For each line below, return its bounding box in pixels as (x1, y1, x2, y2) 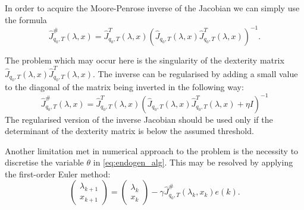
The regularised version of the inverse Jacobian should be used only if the (5, 113, 273, 125)
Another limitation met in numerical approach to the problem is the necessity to (5, 144, 299, 157)
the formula (5, 13, 47, 26)
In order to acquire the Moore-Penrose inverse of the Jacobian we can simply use (5, 2, 300, 14)
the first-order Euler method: (5, 167, 111, 180)
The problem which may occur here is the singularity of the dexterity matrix (5, 53, 284, 66)
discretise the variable (5, 156, 84, 168)
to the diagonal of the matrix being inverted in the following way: (5, 81, 244, 93)
